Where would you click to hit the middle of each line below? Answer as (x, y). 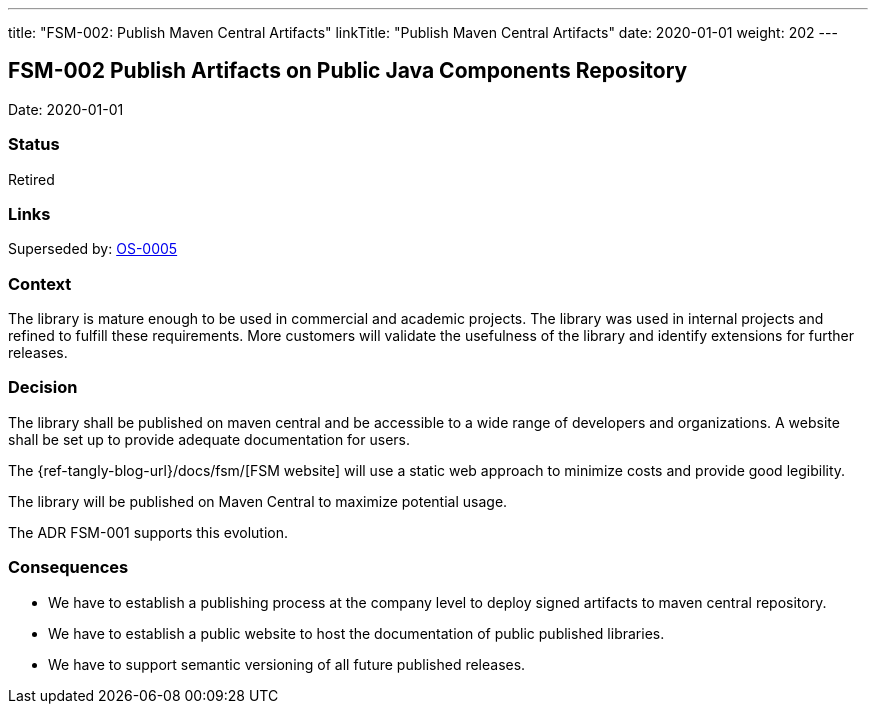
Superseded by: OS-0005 (93, 249)
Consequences (68, 567)
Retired (31, 179)
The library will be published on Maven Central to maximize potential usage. (258, 501)
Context (40, 283)
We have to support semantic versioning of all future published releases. (287, 664)
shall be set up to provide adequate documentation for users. (209, 439)
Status (34, 144)
